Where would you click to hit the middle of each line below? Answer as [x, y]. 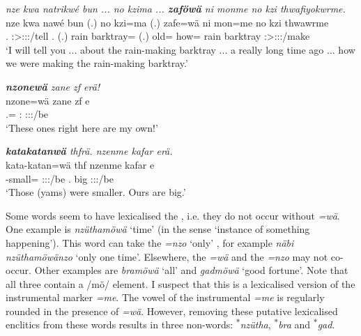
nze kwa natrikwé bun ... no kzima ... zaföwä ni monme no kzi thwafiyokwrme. [176, 8]
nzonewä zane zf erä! [53, 86]
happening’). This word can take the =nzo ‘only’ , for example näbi [150, 242]
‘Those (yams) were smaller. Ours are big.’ [96, 192]
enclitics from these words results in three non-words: [120, 324]
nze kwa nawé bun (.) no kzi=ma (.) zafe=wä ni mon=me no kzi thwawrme [167, 22]
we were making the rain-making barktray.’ [97, 63]
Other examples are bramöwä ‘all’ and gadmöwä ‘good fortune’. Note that [191, 270]
